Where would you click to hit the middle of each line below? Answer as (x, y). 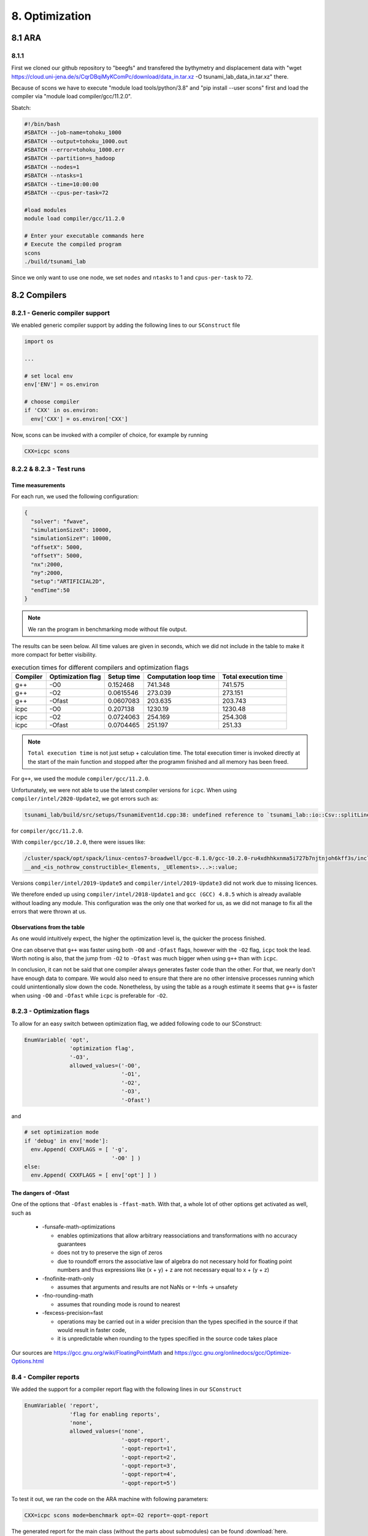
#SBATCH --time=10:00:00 (62, 184)
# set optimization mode (62, 1132)
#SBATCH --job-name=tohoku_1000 (73, 133)
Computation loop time (182, 677)
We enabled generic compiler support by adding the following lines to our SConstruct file (126, 325)
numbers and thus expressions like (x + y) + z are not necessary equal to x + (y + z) (163, 1270)
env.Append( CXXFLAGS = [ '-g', (79, 1150)
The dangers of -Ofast (40, 1193)
